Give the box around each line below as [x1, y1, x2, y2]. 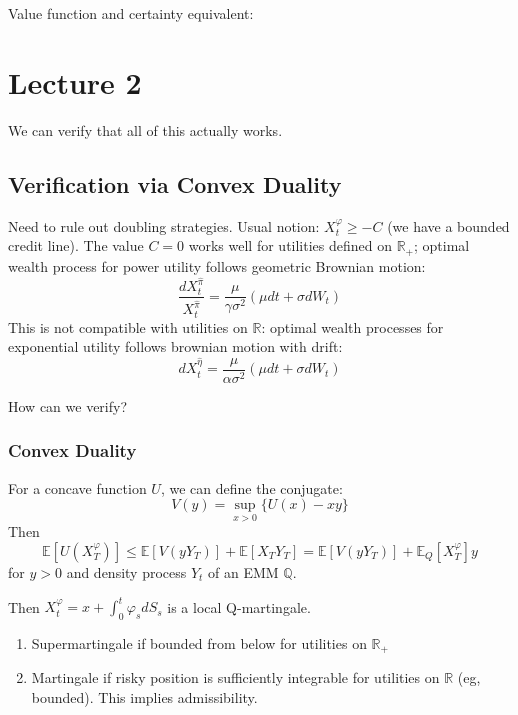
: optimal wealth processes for [261, 316, 444, 337]
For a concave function [8, 477, 147, 498]
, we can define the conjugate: [160, 477, 343, 498]
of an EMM [208, 562, 279, 583]
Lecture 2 [8, 61, 142, 102]
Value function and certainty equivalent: [8, 3, 254, 23]
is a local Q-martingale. [167, 596, 311, 617]
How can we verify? [8, 395, 128, 416]
